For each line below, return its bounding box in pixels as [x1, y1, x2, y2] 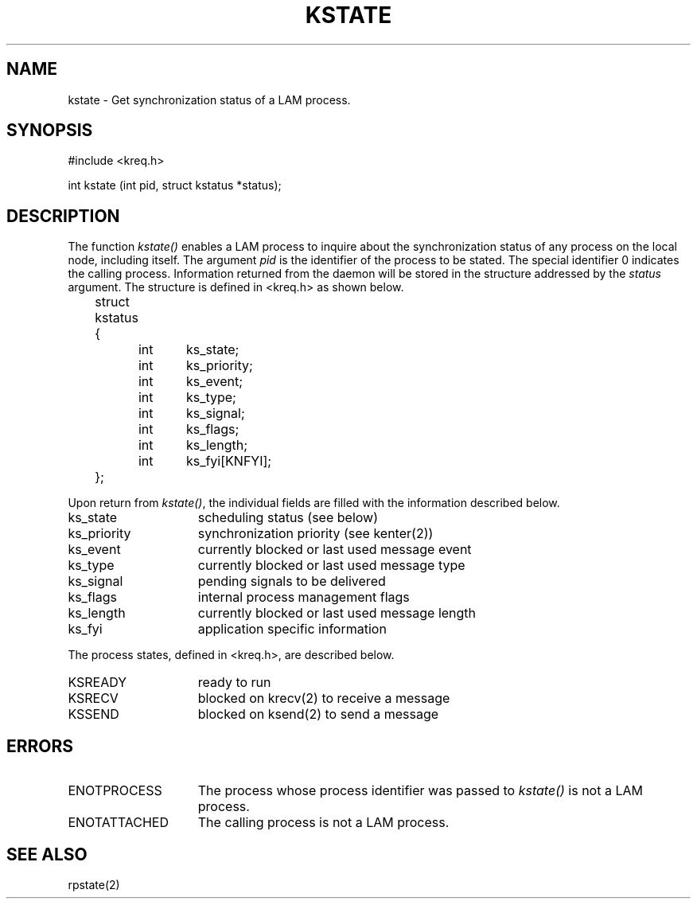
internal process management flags [197, 589, 410, 606]
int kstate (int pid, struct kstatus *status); [68, 178, 282, 193]
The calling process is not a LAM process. [197, 814, 450, 831]
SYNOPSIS [6, 120, 93, 141]
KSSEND [68, 706, 119, 723]
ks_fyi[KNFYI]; [185, 453, 272, 470]
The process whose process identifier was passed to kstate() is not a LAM [197, 782, 643, 799]
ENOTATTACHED [68, 814, 169, 831]
